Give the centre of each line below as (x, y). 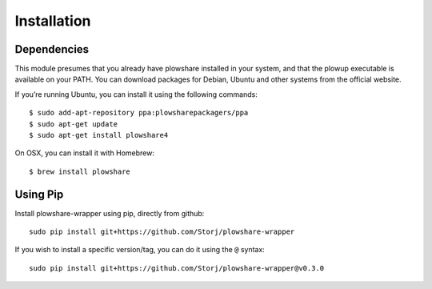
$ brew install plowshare (80, 171)
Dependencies (52, 49)
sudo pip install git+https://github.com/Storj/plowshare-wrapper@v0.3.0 (177, 268)
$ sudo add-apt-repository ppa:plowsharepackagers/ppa (139, 113)
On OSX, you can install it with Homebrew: (85, 153)
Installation (53, 21)
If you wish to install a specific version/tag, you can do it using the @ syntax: (140, 250)
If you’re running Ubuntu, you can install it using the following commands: (136, 94)
